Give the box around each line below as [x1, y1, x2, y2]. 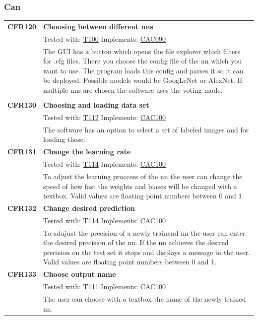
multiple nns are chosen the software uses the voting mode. [43, 85, 223, 95]
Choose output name [43, 269, 116, 279]
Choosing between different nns [43, 21, 153, 31]
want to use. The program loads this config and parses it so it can [43, 65, 244, 75]
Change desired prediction [43, 202, 135, 213]
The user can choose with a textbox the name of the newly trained [43, 293, 246, 304]
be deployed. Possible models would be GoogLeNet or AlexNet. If [43, 75, 242, 85]
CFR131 [7, 146, 37, 157]
